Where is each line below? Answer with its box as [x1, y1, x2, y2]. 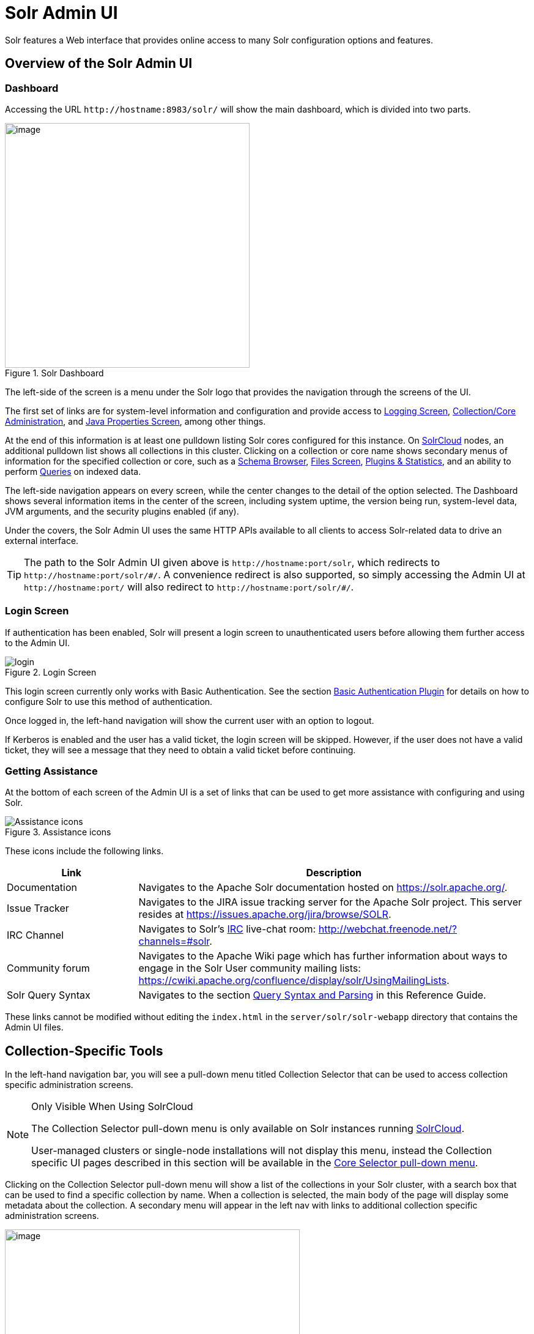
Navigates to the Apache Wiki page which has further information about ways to [138, 950, 508, 963]
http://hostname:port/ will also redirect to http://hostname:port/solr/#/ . [24, 580, 354, 593]
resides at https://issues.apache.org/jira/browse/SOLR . [138, 908, 391, 921]
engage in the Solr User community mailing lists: [138, 962, 361, 975]
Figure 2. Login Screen [5, 666, 97, 677]
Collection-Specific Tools [5, 1043, 163, 1059]
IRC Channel [7, 929, 64, 942]
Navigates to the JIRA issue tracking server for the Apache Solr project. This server [138, 896, 522, 909]
